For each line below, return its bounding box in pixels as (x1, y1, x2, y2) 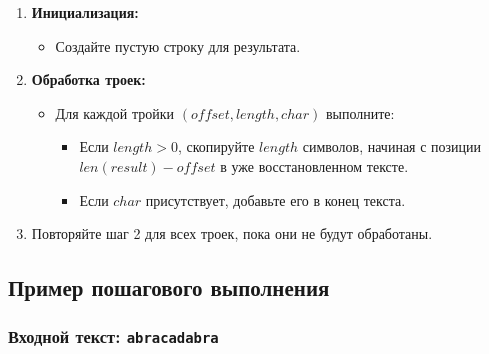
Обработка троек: (31, 69, 146, 90)
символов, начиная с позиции (302, 136, 482, 157)
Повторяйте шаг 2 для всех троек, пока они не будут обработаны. (31, 223, 433, 244)
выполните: (325, 102, 395, 123)
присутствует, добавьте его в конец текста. (145, 189, 406, 210)
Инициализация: (31, 2, 139, 22)
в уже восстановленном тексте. (220, 155, 409, 176)
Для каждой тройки (55, 102, 175, 123)
